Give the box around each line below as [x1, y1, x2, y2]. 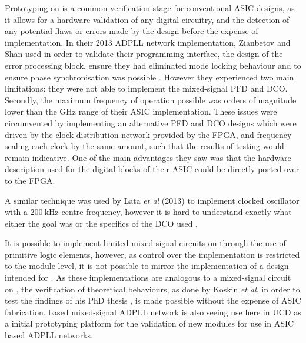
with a [5, 206, 28, 218]
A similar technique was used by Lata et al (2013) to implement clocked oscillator [5, 194, 300, 206]
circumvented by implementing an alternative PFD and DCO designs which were [5, 116, 297, 129]
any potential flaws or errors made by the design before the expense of [5, 25, 258, 37]
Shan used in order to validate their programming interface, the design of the [5, 48, 283, 60]
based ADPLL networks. [5, 329, 93, 341]
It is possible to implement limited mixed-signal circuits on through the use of [5, 237, 286, 249]
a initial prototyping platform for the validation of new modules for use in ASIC [5, 317, 294, 329]
